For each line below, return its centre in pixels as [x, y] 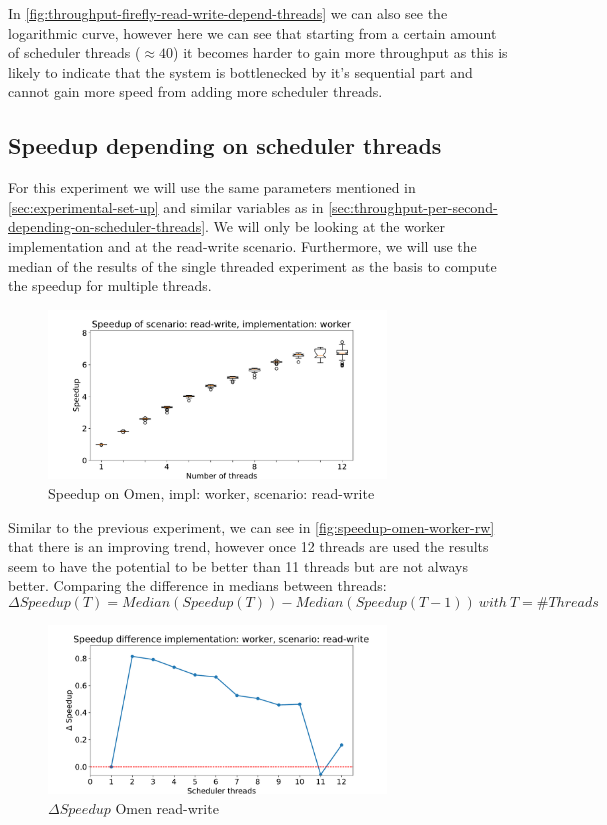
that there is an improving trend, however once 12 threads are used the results [248, 546]
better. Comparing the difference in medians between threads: [197, 585]
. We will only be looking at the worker [325, 226]
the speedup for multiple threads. [110, 285]
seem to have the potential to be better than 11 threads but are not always [238, 565]
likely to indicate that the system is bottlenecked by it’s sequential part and [240, 71]
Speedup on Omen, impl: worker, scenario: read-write [211, 492]
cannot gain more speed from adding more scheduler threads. [195, 91]
